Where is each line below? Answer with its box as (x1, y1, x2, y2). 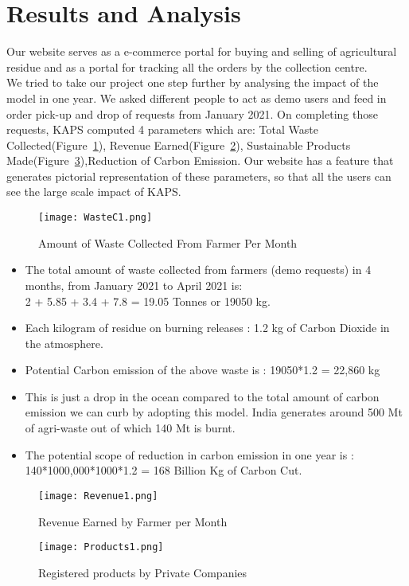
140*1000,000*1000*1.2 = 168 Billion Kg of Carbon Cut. (25, 462, 302, 479)
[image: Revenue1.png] (38, 490, 158, 502)
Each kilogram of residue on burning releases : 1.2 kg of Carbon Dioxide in (25, 319, 390, 336)
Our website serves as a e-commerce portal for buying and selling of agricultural (6, 43, 397, 60)
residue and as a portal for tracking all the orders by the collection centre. (6, 58, 368, 75)
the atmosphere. (25, 334, 103, 351)
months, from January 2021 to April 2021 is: (25, 276, 243, 293)
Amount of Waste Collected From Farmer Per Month (38, 234, 298, 251)
